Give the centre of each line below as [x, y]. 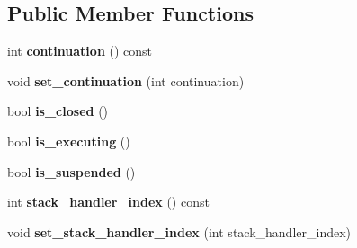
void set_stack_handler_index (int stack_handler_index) [179, 231]
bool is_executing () [69, 141]
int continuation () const [80, 51]
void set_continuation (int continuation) [126, 80]
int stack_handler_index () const [108, 202]
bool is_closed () [58, 111]
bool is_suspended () [71, 171]
